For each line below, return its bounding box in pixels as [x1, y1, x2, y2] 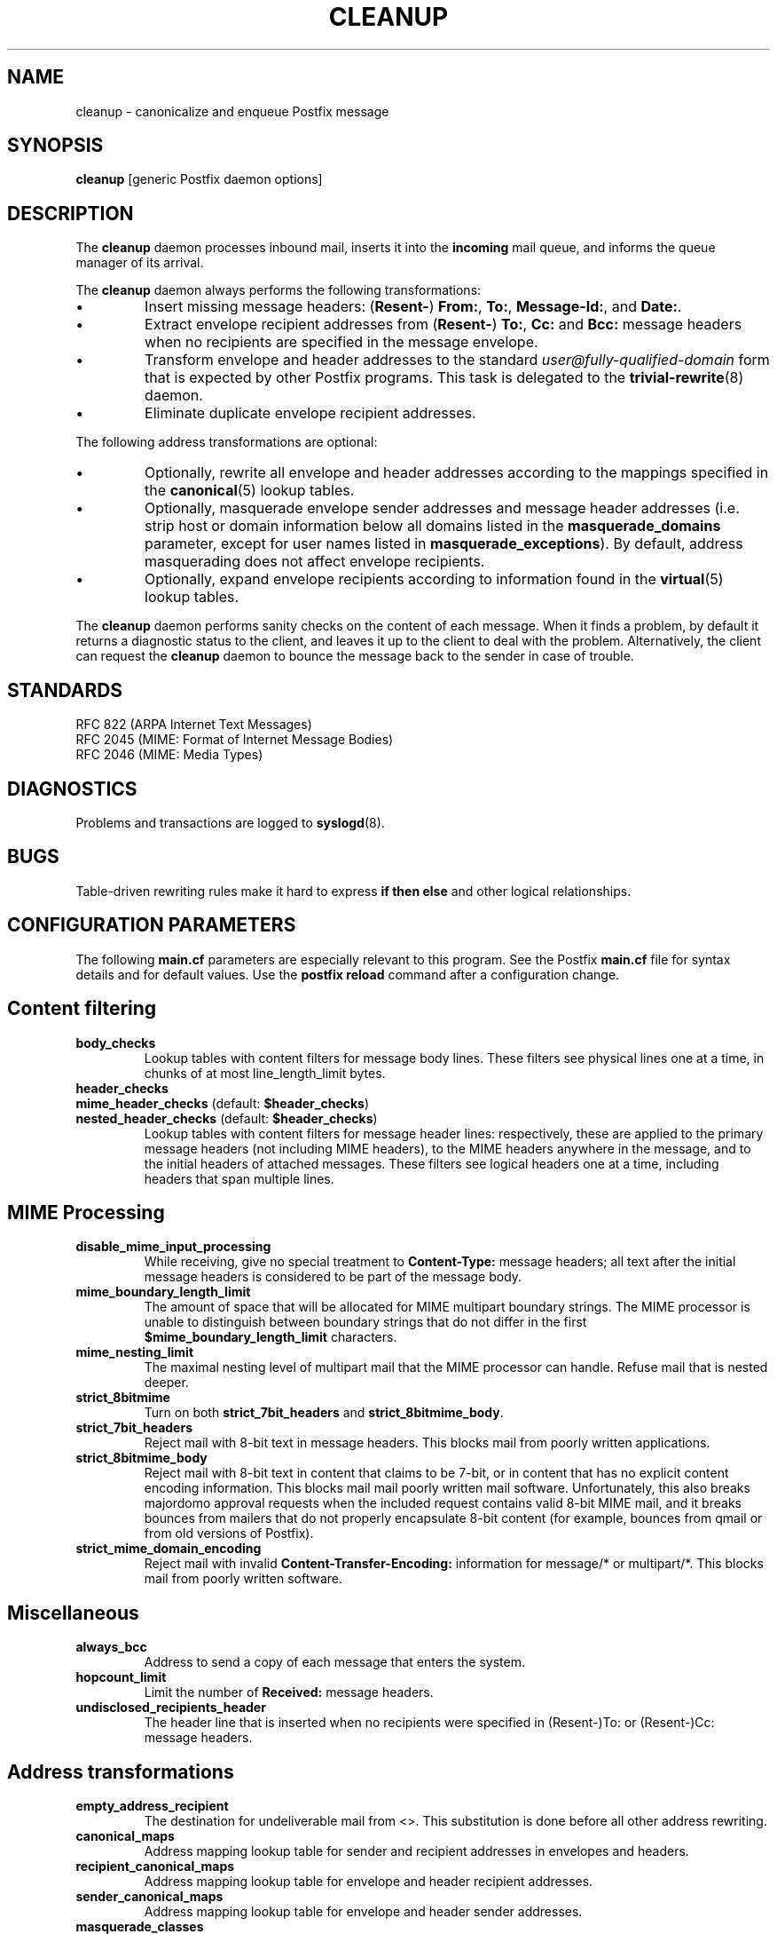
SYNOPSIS [7, 134, 104, 157]
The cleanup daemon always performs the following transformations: [75, 282, 482, 298]
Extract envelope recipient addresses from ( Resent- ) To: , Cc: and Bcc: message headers [145, 315, 742, 334]
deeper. [144, 1375, 189, 1391]
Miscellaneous [7, 1601, 139, 1624]
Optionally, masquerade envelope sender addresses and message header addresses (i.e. [145, 499, 740, 518]
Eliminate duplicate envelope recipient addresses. [145, 404, 476, 423]
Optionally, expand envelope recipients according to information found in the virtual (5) [145, 570, 724, 589]
